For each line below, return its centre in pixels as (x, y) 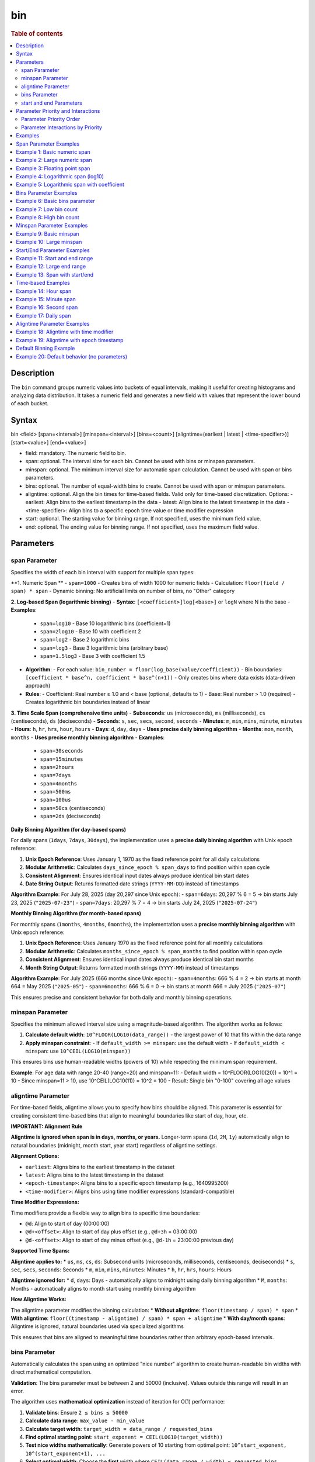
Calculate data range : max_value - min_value (85, 1420)
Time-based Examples (43, 283)
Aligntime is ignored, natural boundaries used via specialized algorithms (97, 1326)
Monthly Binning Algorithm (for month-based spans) (76, 913)
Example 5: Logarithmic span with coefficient (70, 185)
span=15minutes (62, 759)
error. (17, 1391)
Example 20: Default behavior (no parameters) (72, 356)
